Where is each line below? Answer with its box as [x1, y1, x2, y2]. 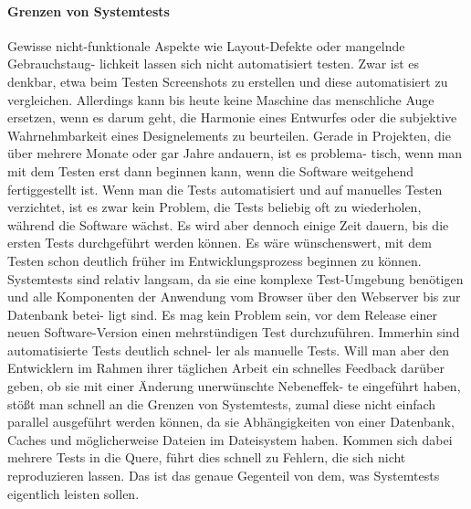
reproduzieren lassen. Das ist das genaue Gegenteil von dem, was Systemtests [7, 466, 440, 485]
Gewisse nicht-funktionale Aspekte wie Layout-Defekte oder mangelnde [7, 36, 405, 55]
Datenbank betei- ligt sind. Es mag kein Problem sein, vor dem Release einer [7, 304, 437, 323]
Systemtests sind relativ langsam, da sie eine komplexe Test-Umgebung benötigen [7, 269, 464, 288]
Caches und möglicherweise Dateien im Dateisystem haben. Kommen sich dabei [7, 429, 453, 449]
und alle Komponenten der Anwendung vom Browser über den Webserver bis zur [7, 287, 461, 306]
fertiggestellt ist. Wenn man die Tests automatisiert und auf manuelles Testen [7, 179, 443, 198]
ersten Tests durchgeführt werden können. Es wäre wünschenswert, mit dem [7, 233, 432, 252]
